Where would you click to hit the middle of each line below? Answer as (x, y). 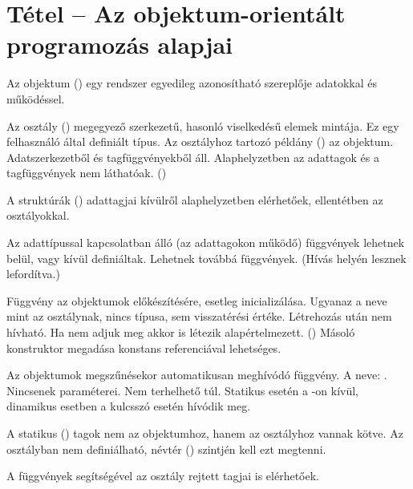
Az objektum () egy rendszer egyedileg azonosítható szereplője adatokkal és (192, 83)
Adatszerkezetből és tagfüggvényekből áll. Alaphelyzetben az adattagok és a (193, 157)
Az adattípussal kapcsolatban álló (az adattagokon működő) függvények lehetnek (206, 242)
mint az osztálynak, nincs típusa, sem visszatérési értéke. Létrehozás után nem (199, 316)
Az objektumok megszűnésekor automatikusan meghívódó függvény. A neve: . (197, 375)
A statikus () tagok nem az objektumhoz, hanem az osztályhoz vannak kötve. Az (205, 433)
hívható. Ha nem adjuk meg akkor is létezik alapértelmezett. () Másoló (181, 332)
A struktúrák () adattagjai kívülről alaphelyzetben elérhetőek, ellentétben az (195, 199)
